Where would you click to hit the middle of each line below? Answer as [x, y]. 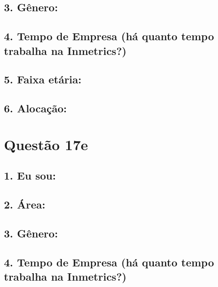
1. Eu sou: [30, 175]
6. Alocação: [36, 108]
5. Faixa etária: [43, 79]
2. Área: [25, 204]
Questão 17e [46, 144]
